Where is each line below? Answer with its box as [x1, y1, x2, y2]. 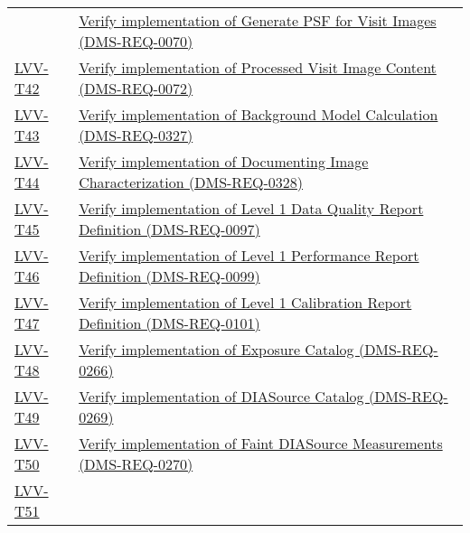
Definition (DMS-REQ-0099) [79, 266, 260, 286]
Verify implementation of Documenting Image [79, 151, 369, 172]
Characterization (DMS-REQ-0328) [79, 172, 304, 192]
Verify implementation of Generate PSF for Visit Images [79, 10, 437, 31]
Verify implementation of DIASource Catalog [79, 386, 364, 407]
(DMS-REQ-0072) [79, 78, 193, 98]
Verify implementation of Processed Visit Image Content [79, 57, 437, 78]
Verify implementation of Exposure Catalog [79, 339, 354, 360]
